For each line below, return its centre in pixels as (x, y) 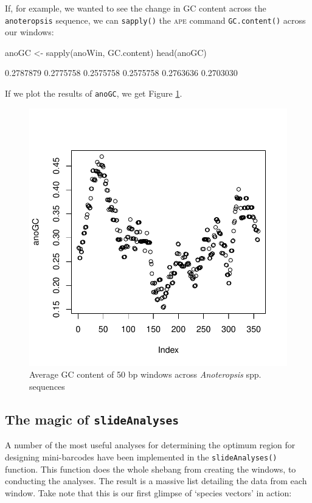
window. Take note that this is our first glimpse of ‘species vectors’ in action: (148, 492)
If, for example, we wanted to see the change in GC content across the (136, 8)
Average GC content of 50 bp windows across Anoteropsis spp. (145, 374)
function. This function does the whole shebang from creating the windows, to (151, 469)
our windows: (29, 32)
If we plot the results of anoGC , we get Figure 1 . (94, 93)
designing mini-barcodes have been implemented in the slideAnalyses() (141, 456)
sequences (47, 386)
